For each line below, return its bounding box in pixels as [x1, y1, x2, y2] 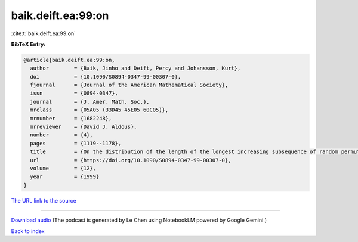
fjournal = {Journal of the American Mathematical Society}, [30, 82, 229, 89]
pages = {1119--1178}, [30, 140, 122, 147]
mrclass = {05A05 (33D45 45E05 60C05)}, [30, 107, 169, 113]
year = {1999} [30, 173, 100, 180]
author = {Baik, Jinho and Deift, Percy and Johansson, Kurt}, [30, 65, 241, 72]
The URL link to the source [11, 197, 77, 204]
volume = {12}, [30, 165, 97, 172]
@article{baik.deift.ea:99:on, [23, 57, 116, 63]
